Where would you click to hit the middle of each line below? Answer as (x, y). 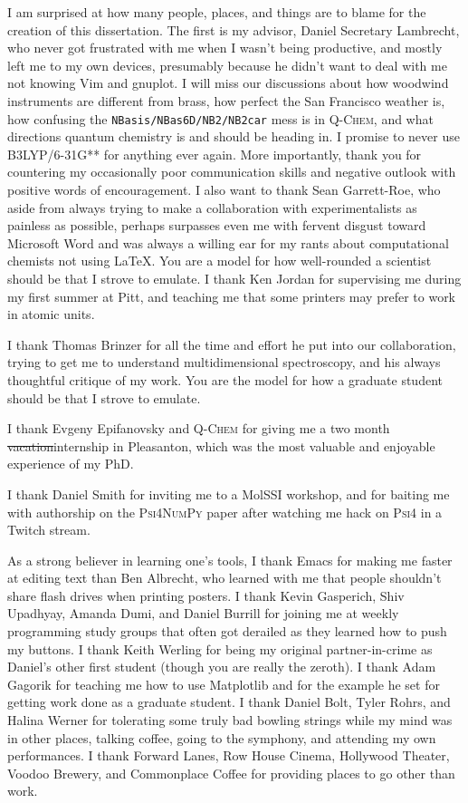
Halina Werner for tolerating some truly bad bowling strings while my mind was (230, 720)
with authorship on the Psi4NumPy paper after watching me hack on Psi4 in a (225, 512)
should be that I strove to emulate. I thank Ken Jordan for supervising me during (234, 278)
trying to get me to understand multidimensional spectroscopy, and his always (224, 362)
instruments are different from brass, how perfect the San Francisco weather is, (226, 100)
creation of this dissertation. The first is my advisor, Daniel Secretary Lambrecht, (234, 29)
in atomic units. (51, 314)
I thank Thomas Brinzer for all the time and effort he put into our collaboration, (232, 344)
